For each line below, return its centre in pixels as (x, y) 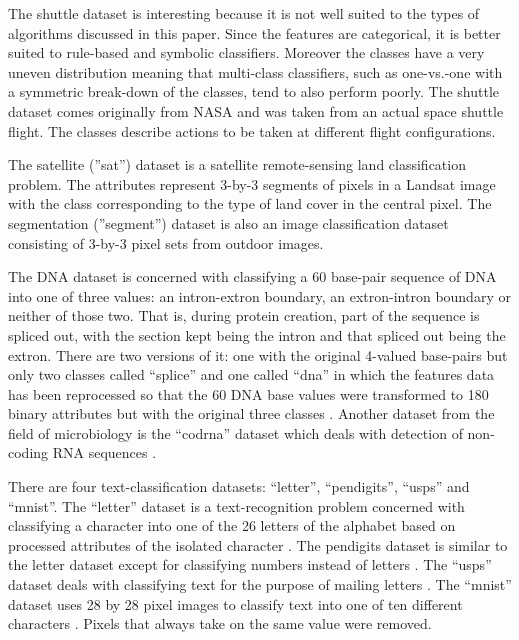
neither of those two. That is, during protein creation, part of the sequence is (244, 315)
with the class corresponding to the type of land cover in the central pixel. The (250, 203)
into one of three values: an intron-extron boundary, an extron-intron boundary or (259, 295)
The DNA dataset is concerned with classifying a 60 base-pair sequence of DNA (252, 276)
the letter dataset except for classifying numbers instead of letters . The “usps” (250, 564)
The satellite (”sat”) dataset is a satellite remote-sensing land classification (237, 164)
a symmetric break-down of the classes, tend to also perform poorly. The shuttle (254, 91)
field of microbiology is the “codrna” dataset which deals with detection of (235, 432)
